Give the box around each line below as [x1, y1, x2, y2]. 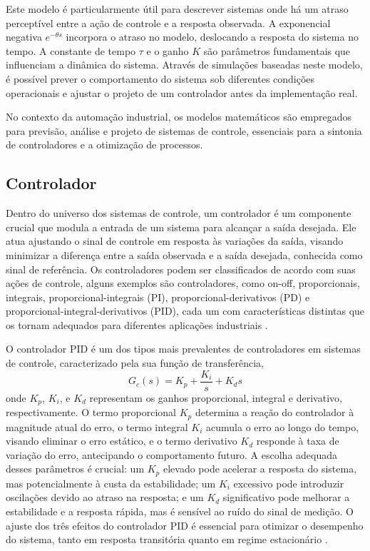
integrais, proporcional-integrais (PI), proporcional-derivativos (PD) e [6, 289, 310, 304]
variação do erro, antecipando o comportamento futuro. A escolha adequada [6, 447, 338, 462]
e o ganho [146, 43, 189, 58]
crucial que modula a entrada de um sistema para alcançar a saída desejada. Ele [6, 219, 356, 234]
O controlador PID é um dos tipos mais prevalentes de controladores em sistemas [6, 341, 361, 356]
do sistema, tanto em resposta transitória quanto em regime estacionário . [6, 532, 328, 547]
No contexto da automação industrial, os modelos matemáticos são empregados [6, 109, 352, 124]
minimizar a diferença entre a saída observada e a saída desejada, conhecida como [6, 247, 363, 262]
